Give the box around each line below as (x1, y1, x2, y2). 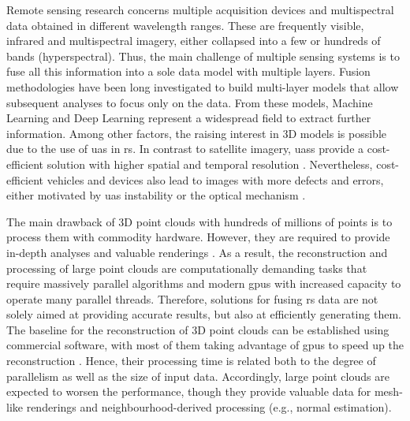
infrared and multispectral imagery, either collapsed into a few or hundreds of (6, 32, 381, 49)
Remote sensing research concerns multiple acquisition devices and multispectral (6, 2, 394, 17)
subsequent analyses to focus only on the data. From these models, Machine (6, 94, 373, 110)
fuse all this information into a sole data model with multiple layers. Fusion (6, 63, 371, 80)
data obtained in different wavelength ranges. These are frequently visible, (6, 17, 364, 33)
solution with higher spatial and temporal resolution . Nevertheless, (47, 155, 373, 172)
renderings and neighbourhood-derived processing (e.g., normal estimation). (26, 398, 392, 415)
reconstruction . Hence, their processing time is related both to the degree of (6, 352, 376, 369)
